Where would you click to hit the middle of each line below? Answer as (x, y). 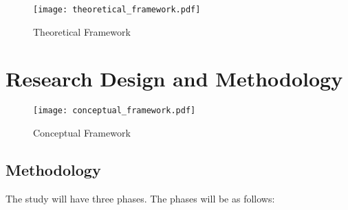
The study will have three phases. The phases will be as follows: (140, 198)
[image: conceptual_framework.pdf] (115, 111)
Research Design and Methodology (174, 79)
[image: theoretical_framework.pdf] (117, 10)
